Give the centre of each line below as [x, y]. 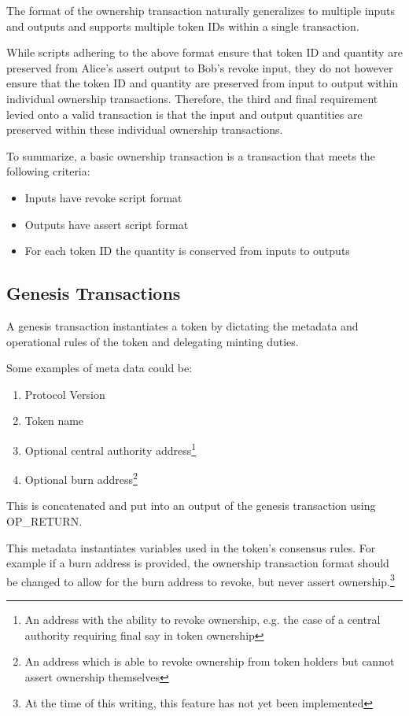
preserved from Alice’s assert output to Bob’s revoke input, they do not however [200, 67]
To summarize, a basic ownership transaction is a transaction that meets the [191, 155]
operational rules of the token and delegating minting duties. [153, 341]
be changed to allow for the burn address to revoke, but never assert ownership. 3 [201, 580]
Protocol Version [65, 394]
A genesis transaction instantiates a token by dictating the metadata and [182, 325]
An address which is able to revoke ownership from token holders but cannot [210, 661]
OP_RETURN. [44, 520]
